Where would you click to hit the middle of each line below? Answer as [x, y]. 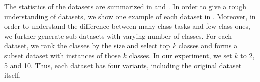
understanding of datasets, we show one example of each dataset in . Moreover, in [130, 16]
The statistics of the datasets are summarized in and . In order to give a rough [125, 6]
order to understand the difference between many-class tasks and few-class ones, [127, 26]
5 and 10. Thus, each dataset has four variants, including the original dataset [123, 65]
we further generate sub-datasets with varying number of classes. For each [118, 36]
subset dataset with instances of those [62, 55]
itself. [13, 75]
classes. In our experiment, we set [181, 55]
